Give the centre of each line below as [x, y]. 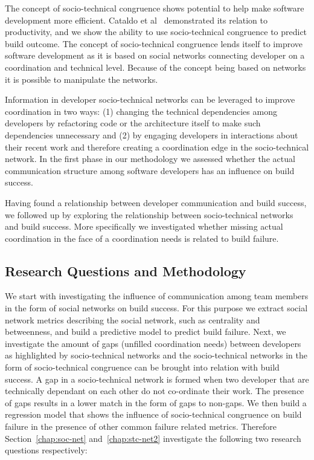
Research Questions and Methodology [126, 270]
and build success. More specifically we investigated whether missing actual [144, 226]
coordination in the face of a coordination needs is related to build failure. [142, 238]
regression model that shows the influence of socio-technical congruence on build [153, 414]
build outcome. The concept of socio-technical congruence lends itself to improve [154, 43]
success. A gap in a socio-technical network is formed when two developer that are [157, 379]
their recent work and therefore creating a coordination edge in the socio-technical [157, 147]
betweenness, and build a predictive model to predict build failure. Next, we [146, 332]
